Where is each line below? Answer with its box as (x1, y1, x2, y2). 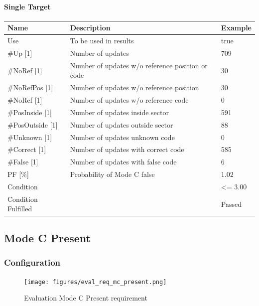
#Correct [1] (7, 144, 46, 154)
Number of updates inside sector (70, 107, 169, 117)
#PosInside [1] (7, 107, 52, 117)
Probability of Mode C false (70, 169, 155, 179)
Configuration (4, 256, 61, 269)
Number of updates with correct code (70, 144, 184, 154)
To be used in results (70, 35, 134, 46)
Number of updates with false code (70, 156, 177, 167)
